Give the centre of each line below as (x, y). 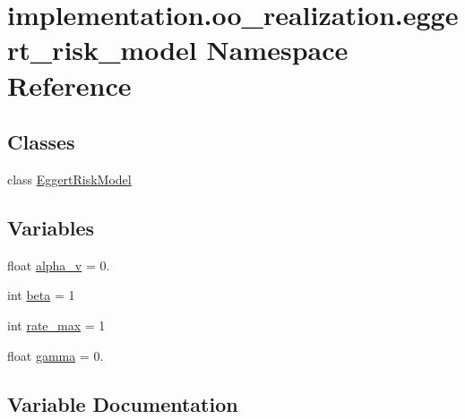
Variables (51, 227)
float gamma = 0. (56, 355)
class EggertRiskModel (69, 179)
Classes (41, 142)
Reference (69, 85)
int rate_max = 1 (56, 325)
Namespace (277, 50)
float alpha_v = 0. (59, 265)
